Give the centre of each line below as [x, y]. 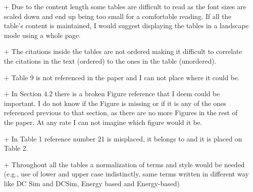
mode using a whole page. [42, 35]
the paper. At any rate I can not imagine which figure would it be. [103, 122]
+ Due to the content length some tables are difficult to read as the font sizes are [125, 6]
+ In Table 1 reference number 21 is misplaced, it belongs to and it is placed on [123, 138]
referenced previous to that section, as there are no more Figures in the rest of [121, 113]
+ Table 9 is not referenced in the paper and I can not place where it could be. [122, 77]
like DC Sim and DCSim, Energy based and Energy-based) [92, 183]
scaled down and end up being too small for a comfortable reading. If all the [118, 16]
